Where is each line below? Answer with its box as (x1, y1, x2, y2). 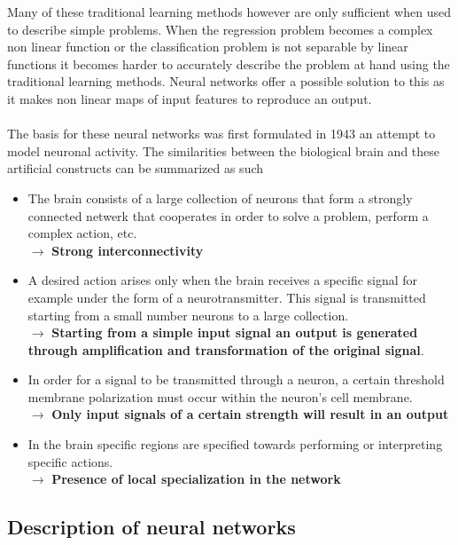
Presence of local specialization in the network (51, 470, 341, 488)
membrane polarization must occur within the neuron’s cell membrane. (27, 387, 413, 406)
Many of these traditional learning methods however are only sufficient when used (7, 3, 451, 20)
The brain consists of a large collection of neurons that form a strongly (27, 188, 413, 207)
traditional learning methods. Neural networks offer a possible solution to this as (7, 72, 445, 91)
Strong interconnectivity (51, 241, 204, 259)
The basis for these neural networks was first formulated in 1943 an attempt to (7, 124, 436, 143)
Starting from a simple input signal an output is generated (51, 323, 418, 342)
